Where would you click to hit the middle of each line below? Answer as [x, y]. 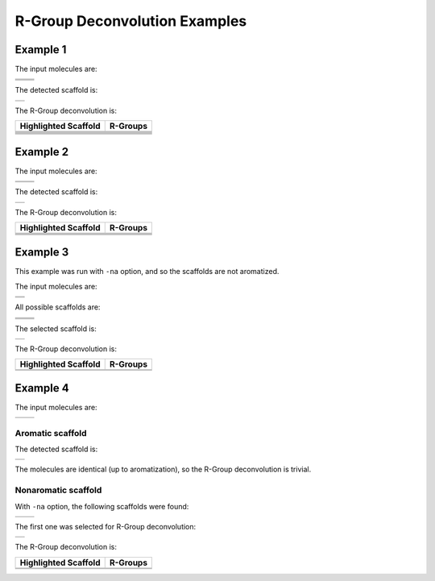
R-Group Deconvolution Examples [131, 21]
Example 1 [41, 50]
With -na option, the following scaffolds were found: [102, 506]
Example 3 [42, 253]
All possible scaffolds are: [58, 307]
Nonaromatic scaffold [58, 490]
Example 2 [41, 152]
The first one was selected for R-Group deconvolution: [106, 526]
